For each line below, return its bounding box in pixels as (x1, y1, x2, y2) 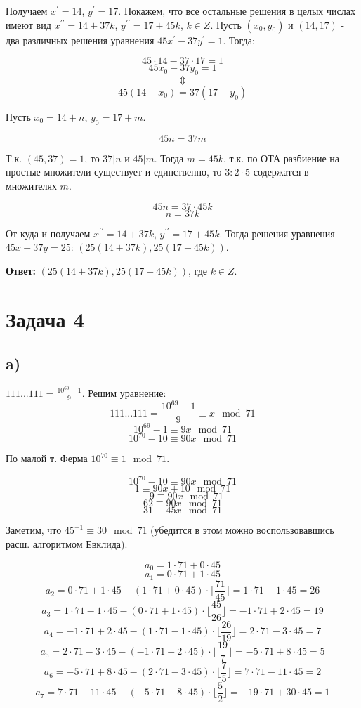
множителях (6, 178, 57, 192)
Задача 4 (6, 304, 85, 333)
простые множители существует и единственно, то (6, 164, 222, 179)
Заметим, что (6, 523, 62, 537)
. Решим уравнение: (81, 386, 166, 400)
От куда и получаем (6, 225, 91, 240)
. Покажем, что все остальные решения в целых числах (118, 4, 355, 18)
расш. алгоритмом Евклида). (6, 537, 128, 551)
